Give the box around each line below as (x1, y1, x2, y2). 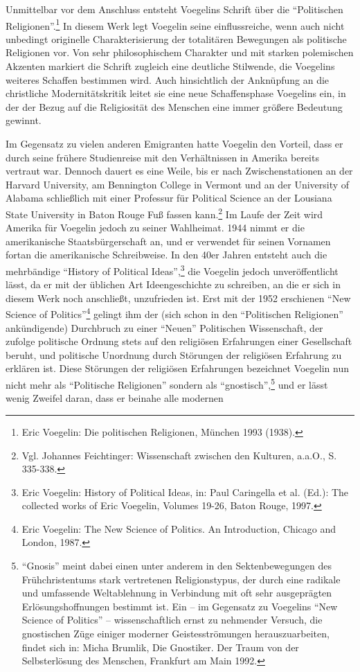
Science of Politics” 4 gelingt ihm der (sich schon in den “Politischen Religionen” (6, 305, 343, 321)
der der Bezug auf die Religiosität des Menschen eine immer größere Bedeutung (6, 99, 343, 114)
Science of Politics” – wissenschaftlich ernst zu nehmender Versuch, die (21, 612, 323, 627)
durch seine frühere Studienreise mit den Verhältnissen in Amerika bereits (6, 150, 319, 164)
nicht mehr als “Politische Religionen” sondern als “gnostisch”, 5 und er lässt (6, 375, 328, 391)
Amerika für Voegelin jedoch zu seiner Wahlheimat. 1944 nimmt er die (6, 220, 305, 235)
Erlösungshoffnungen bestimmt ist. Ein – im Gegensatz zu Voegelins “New (21, 599, 338, 613)
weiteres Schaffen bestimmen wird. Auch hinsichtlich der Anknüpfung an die (6, 72, 330, 87)
